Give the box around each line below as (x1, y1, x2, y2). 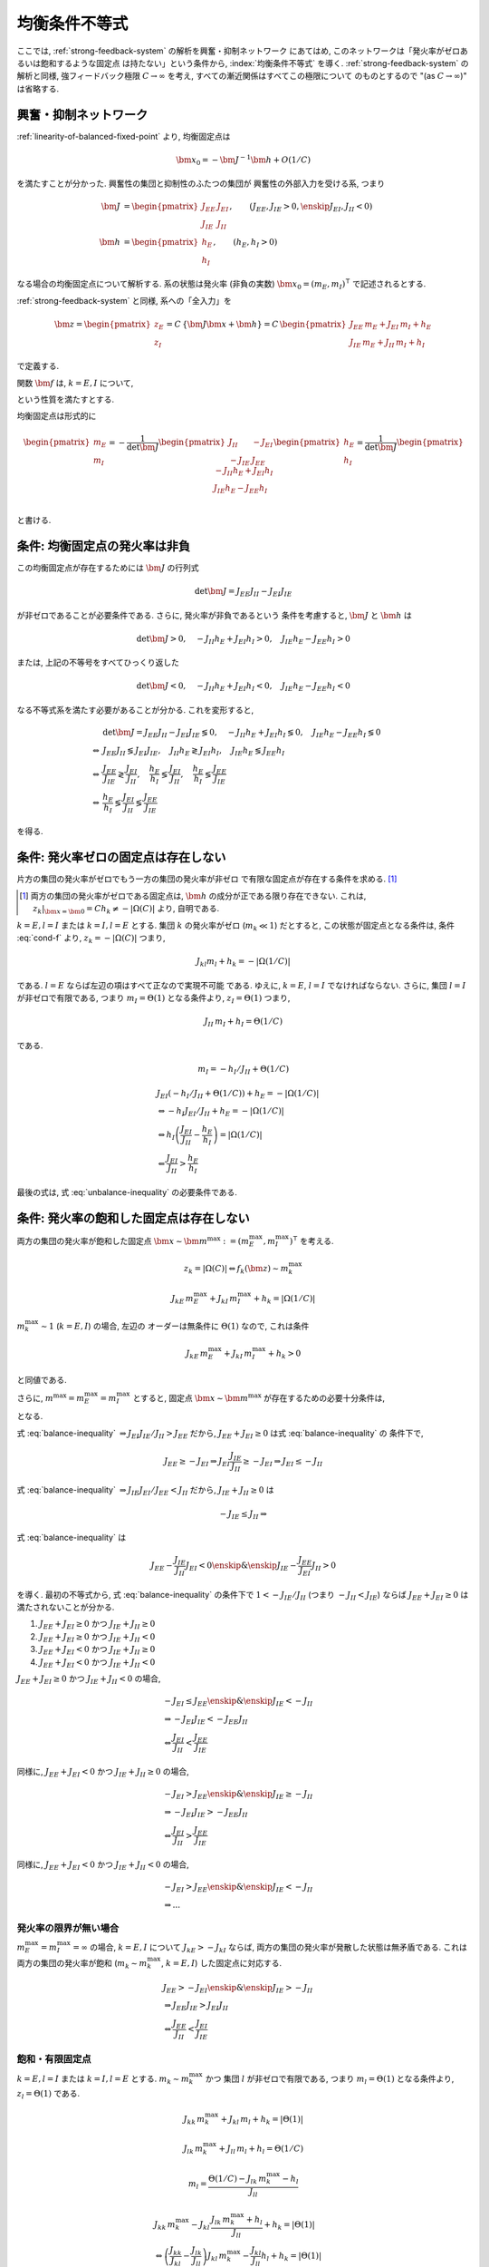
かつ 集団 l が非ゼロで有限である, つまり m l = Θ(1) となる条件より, (205, 2073, 455, 2086)
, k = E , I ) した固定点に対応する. (161, 1957, 283, 1968)
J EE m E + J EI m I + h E (349, 318, 432, 331)
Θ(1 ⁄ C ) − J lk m (208, 2174, 267, 2185)
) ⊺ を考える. (289, 1234, 334, 1246)
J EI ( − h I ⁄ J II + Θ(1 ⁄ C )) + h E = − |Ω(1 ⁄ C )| (156, 1088, 320, 1101)
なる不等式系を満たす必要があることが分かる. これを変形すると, (16, 704, 254, 715)
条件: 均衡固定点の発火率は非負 (16, 538, 190, 553)
